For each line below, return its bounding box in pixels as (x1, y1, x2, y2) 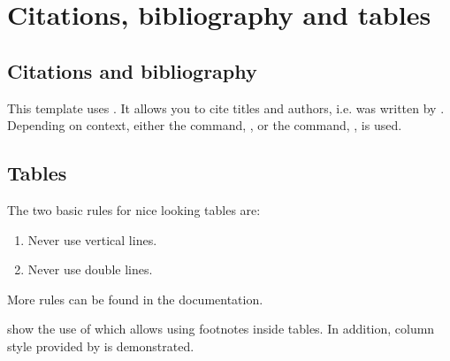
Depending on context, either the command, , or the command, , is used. (7, 116, 402, 134)
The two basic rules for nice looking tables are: (7, 200, 261, 219)
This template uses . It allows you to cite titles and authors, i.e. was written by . (7, 98, 445, 117)
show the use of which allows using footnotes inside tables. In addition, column (7, 319, 435, 338)
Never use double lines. (27, 260, 153, 279)
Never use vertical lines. (27, 230, 157, 249)
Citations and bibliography (7, 57, 257, 84)
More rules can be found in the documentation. (7, 289, 263, 308)
